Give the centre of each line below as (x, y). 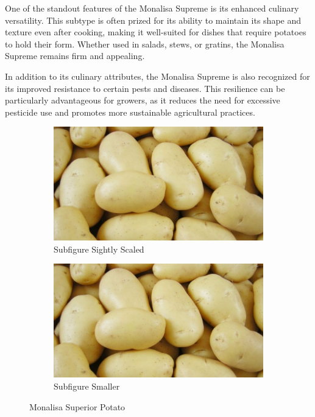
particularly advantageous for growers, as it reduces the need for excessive (143, 100)
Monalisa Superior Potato (77, 406)
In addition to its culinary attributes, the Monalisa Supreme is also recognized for (157, 76)
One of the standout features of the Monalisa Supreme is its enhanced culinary (152, 8)
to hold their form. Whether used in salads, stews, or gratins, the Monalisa (145, 44)
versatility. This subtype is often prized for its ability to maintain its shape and (153, 20)
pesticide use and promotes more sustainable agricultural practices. (130, 112)
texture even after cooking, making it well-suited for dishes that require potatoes (156, 32)
